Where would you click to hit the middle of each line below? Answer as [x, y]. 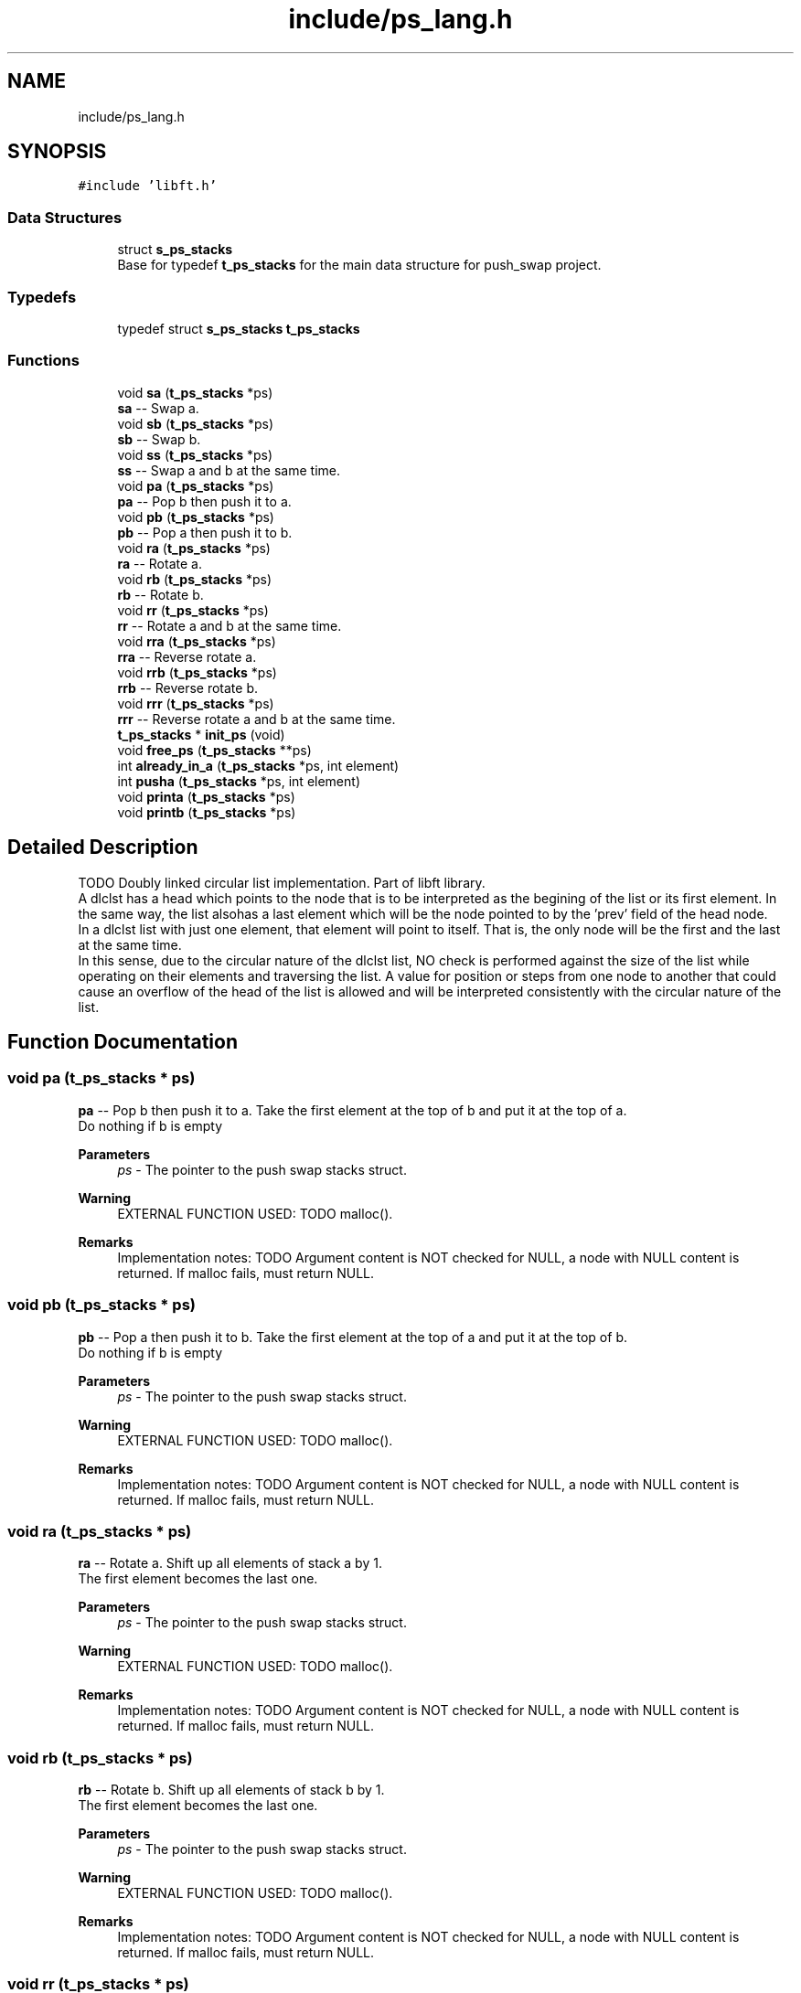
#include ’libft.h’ [148, 186]
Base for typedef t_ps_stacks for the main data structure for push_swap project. [359, 265]
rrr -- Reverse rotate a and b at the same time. [256, 719]
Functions [43, 361]
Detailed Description [103, 847]
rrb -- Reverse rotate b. [188, 687]
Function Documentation [123, 1041]
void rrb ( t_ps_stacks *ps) [197, 672]
